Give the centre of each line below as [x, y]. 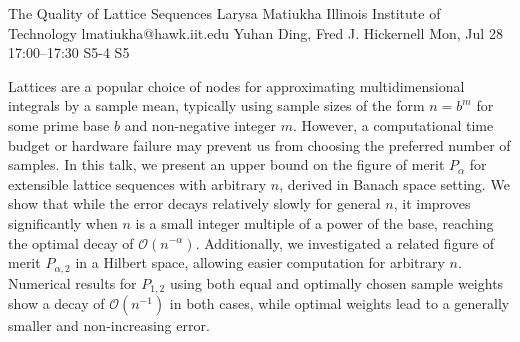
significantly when [63, 222]
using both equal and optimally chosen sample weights [336, 282]
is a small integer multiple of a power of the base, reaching [314, 222]
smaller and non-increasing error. [109, 325]
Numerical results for [72, 282]
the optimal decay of [71, 242]
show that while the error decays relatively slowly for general [194, 203]
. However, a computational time [393, 124]
